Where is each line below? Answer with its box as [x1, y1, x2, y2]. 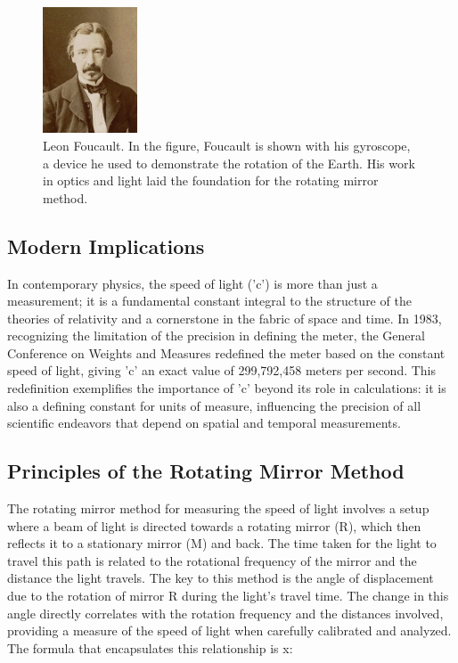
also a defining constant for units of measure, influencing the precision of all [7, 396, 421, 414]
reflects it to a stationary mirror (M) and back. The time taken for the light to [7, 534, 437, 552]
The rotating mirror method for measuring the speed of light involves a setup [7, 499, 429, 518]
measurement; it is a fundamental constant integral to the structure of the [7, 291, 412, 310]
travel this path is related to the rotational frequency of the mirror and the [7, 551, 417, 569]
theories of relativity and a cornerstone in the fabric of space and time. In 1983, [7, 308, 442, 327]
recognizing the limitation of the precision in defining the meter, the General [7, 326, 425, 345]
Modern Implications [7, 232, 205, 259]
